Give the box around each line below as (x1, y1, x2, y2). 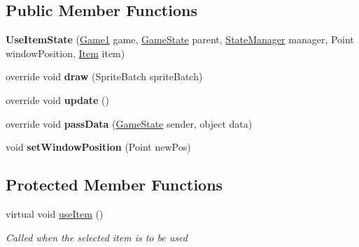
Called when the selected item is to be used (6, 230, 188, 244)
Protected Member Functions (6, 174, 223, 195)
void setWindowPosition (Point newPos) (6, 140, 191, 154)
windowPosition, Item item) (6, 45, 125, 60)
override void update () (6, 92, 110, 107)
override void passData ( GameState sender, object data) (6, 116, 253, 130)
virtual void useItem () (6, 206, 104, 220)
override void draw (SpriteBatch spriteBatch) (6, 69, 203, 84)
